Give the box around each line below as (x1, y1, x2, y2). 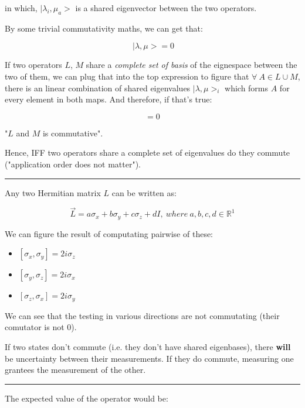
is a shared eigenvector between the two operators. (75, 2, 257, 13)
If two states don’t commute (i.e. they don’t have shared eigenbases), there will (5, 341, 291, 353)
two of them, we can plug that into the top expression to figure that (5, 70, 249, 82)
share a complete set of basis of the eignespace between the (86, 59, 297, 71)
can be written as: (111, 186, 177, 198)
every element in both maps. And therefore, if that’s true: (5, 93, 212, 105)
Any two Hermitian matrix (5, 186, 101, 198)
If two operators (5, 59, 62, 71)
